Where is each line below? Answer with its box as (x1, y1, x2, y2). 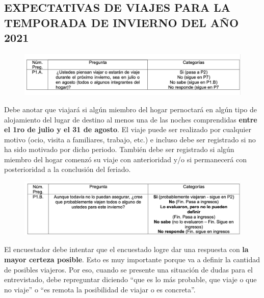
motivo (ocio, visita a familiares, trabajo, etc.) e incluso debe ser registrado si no (4, 134, 256, 144)
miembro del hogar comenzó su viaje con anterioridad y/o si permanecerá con (4, 154, 247, 164)
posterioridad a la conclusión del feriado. (4, 164, 131, 175)
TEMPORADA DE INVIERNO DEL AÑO (4, 14, 239, 30)
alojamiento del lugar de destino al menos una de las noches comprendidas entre (4, 114, 257, 125)
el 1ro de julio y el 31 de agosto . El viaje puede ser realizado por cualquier (4, 124, 251, 135)
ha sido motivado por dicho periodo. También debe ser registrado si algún (4, 144, 234, 155)
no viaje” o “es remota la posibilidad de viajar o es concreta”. (4, 284, 196, 294)
